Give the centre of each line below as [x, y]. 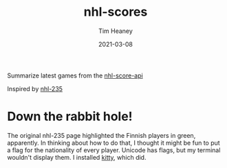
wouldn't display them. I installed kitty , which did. [77, 157]
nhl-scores [116, 12]
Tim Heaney [116, 31]
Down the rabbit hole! [70, 117]
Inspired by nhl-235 [35, 88]
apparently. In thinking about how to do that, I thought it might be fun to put [113, 143]
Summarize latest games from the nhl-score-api [75, 75]
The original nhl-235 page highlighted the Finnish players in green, [101, 135]
